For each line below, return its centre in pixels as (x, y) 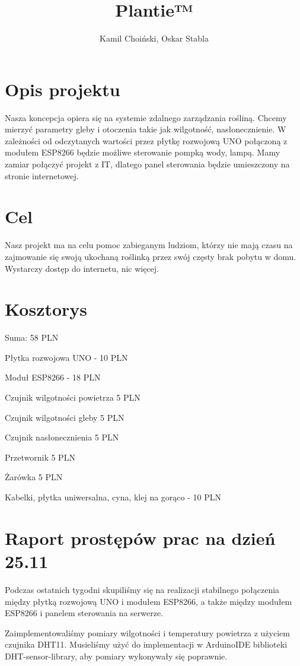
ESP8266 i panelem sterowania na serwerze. (84, 613)
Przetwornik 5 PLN (40, 457)
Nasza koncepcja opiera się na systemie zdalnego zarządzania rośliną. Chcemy (146, 117)
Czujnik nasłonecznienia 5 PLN (62, 437)
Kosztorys (46, 309)
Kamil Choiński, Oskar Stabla (154, 38)
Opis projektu (63, 89)
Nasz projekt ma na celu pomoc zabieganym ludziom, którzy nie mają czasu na (149, 245)
